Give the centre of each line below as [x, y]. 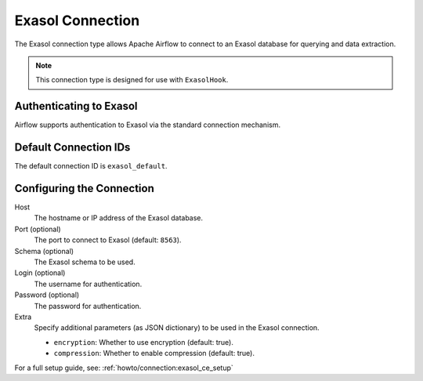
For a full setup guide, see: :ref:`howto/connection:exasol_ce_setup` [124, 368]
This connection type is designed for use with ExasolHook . [132, 80]
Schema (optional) [44, 251]
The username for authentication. [88, 284]
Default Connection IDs [72, 148]
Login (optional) [40, 273]
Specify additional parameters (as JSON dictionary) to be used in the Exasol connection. [177, 328]
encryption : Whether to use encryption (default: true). [144, 342]
